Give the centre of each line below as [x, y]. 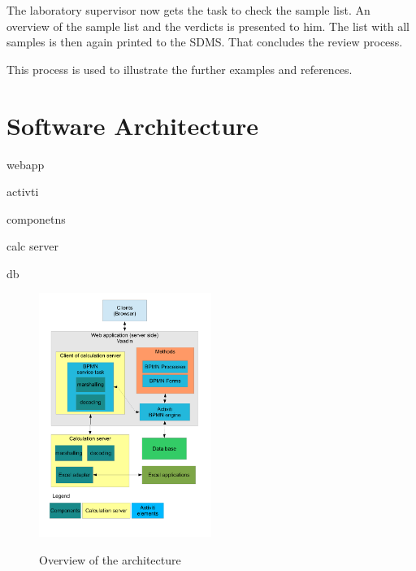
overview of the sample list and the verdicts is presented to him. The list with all [208, 26]
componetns [36, 218]
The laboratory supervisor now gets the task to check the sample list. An [188, 10]
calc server [32, 246]
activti [23, 192]
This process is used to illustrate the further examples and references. [180, 69]
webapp [26, 164]
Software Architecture [133, 125]
